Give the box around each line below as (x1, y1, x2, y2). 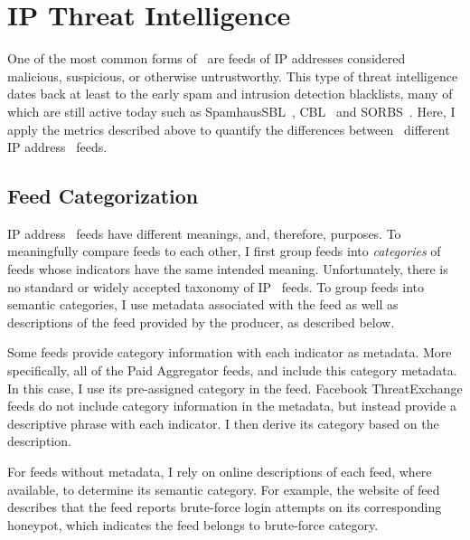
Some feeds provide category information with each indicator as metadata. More (7, 343, 452, 362)
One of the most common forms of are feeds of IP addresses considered (7, 49, 406, 68)
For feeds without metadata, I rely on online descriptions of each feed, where (7, 462, 432, 481)
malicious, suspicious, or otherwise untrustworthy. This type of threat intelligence (7, 66, 458, 85)
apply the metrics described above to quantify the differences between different (7, 119, 450, 138)
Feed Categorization (7, 182, 199, 210)
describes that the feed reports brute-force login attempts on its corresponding (7, 497, 442, 516)
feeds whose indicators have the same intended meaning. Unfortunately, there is (7, 260, 448, 279)
